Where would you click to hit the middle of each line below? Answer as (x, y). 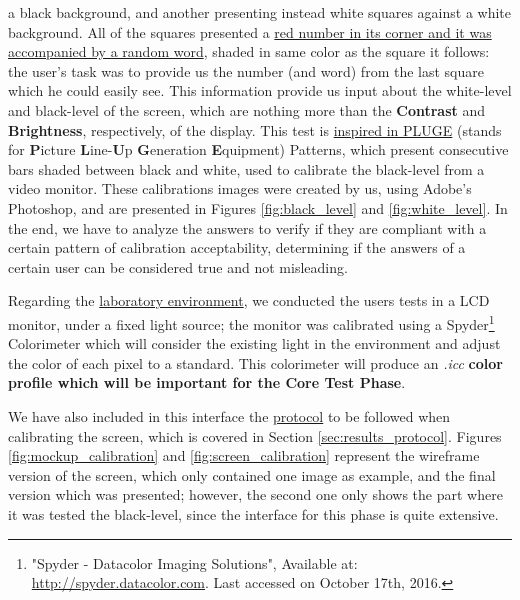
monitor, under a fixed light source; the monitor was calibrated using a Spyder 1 (251, 322)
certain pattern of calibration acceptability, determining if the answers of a (237, 247)
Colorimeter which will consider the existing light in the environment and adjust (254, 343)
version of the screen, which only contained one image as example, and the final (252, 474)
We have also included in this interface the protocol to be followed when (229, 415)
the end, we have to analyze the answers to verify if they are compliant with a (247, 227)
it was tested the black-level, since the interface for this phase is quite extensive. (253, 513)
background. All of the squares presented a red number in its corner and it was (250, 31)
